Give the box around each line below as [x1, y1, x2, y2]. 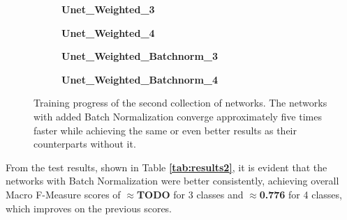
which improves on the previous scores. [6, 201, 172, 215]
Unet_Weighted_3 [61, 2, 155, 16]
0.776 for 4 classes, [259, 187, 342, 201]
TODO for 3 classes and [136, 187, 244, 201]
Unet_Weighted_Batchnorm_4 [61, 72, 219, 86]
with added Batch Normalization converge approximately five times [34, 109, 322, 123]
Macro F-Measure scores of [6, 187, 121, 201]
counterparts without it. [34, 136, 136, 151]
